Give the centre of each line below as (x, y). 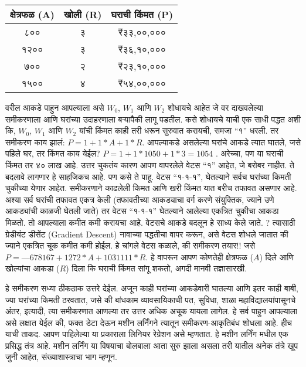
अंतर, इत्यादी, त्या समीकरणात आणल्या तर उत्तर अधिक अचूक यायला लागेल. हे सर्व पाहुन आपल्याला (152, 311)
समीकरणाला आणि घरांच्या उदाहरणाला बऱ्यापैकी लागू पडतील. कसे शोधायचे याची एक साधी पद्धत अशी (153, 119)
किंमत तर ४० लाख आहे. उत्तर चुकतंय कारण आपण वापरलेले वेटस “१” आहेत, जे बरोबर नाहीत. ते (150, 164)
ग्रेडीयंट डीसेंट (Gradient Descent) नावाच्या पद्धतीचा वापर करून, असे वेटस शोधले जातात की (147, 234)
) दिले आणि (276, 256)
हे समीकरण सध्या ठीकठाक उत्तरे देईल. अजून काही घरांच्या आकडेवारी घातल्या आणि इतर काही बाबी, (152, 288)
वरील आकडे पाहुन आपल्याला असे (55, 107)
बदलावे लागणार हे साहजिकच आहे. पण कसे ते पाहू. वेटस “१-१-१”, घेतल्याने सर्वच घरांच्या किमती (148, 176)
